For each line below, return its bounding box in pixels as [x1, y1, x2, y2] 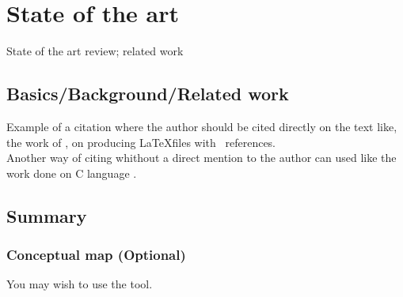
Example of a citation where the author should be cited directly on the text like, [6, 118, 397, 134]
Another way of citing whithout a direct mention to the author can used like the [6, 149, 397, 166]
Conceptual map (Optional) [6, 245, 186, 264]
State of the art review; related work [6, 43, 184, 59]
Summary [6, 203, 87, 227]
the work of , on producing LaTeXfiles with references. [6, 133, 276, 150]
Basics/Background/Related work [6, 81, 289, 106]
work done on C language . [6, 164, 137, 181]
